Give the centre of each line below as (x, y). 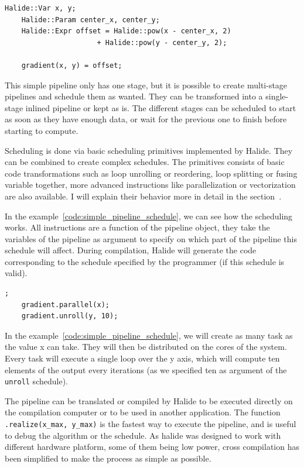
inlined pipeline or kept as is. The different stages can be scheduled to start (161, 107)
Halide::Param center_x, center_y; (90, 20)
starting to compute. (42, 130)
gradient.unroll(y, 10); (70, 316)
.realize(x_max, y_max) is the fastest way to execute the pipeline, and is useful (151, 424)
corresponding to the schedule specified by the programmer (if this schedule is (145, 261)
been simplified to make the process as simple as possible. (108, 458)
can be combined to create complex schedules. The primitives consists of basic (145, 162)
